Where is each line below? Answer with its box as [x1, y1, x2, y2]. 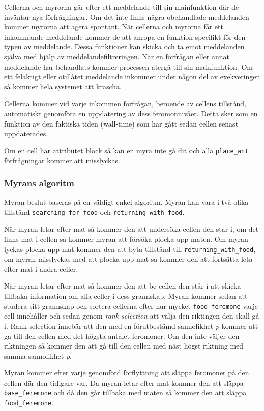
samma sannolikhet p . [4, 350, 72, 361]
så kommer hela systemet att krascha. [4, 81, 122, 91]
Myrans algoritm [4, 176, 74, 189]
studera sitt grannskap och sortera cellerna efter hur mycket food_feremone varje [4, 300, 258, 311]
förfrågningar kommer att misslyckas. [4, 155, 120, 166]
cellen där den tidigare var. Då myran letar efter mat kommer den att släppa [4, 377, 244, 388]
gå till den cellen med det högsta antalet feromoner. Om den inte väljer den [4, 330, 240, 341]
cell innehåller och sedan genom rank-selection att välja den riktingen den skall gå [4, 310, 259, 321]
